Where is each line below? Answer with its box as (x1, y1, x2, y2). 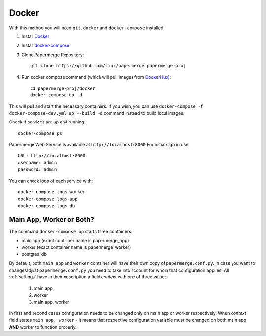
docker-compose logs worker (18, 189, 86, 195)
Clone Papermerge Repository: (21, 52, 84, 58)
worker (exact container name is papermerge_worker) (21, 244, 131, 250)
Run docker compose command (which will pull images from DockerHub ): (21, 74, 171, 80)
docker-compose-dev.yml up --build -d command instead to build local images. (9, 110, 185, 116)
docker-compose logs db (18, 203, 75, 209)
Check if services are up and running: (9, 119, 86, 125)
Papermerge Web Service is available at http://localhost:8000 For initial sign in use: (9, 142, 190, 148)
